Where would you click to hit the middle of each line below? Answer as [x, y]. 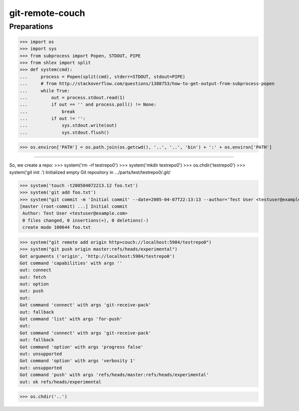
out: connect [36, 270]
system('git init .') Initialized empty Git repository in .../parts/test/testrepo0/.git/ [90, 172]
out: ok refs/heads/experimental [61, 382]
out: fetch [33, 277]
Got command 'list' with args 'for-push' [71, 319]
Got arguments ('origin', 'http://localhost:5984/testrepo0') [97, 256]
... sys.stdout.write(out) [68, 125]
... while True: [45, 91]
